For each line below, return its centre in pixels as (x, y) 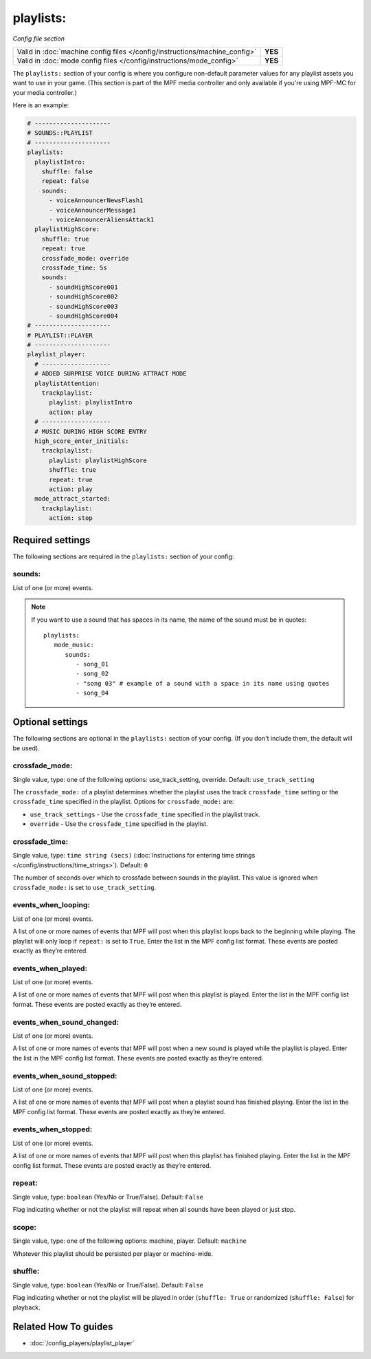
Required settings (52, 540)
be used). (26, 748)
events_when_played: (50, 968)
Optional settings (50, 722)
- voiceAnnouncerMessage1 (93, 210)
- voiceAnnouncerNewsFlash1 (96, 200)
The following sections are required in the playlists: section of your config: (123, 556)
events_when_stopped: (53, 1129)
